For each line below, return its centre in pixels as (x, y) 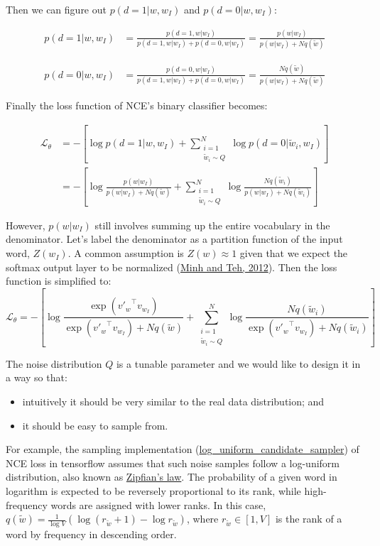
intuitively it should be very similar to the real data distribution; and (173, 401)
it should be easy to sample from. (95, 425)
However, (26, 225)
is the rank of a (309, 519)
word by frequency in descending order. (91, 534)
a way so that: (37, 377)
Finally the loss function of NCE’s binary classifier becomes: (137, 105)
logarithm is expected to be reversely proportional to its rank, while (153, 490)
